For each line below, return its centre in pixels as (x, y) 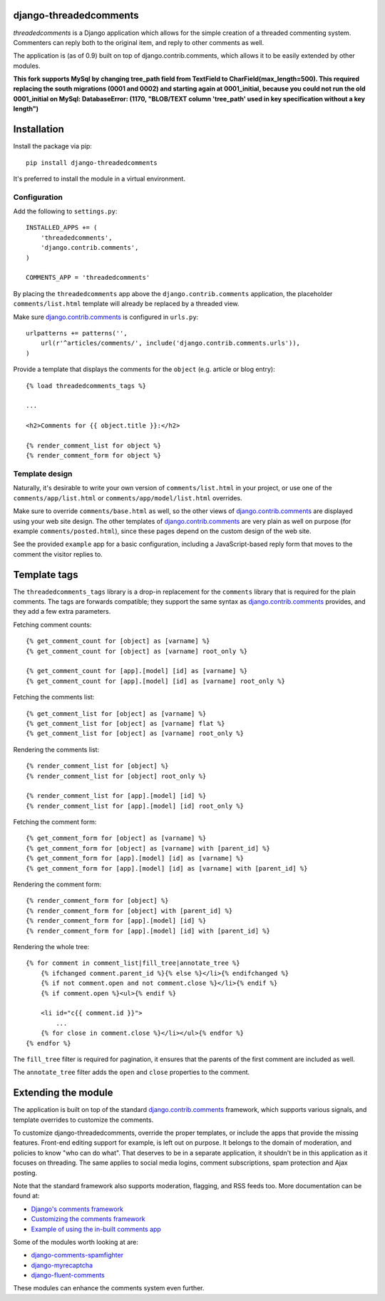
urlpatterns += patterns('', (77, 333)
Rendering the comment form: (57, 884)
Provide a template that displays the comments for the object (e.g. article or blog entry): (144, 369)
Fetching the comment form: (55, 822)
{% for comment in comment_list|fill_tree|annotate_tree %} (133, 963)
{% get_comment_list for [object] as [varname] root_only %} (135, 734)
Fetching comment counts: (52, 624)
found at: (26, 1196)
